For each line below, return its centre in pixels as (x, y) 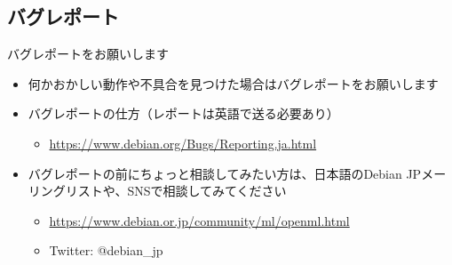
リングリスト (65, 191)
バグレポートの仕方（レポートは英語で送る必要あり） (183, 113)
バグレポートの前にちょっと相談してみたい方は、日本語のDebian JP (225, 173)
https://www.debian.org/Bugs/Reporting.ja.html (183, 143)
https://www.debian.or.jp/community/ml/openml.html (199, 220)
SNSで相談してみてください (207, 191)
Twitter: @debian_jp (106, 250)
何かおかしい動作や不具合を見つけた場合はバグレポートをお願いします (233, 83)
